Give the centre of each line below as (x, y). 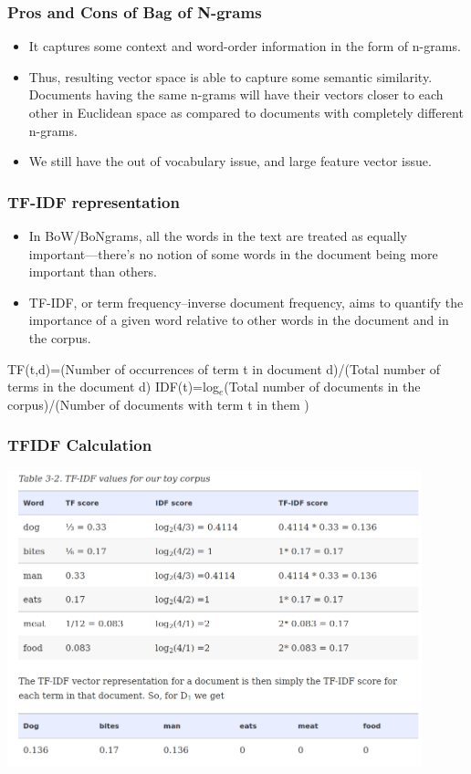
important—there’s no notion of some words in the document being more (233, 253)
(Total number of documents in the (322, 387)
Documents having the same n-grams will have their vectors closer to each (236, 94)
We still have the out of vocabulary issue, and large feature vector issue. (230, 161)
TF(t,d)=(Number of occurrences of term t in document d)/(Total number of (224, 368)
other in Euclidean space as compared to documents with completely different (246, 112)
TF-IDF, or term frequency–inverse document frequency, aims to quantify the (246, 302)
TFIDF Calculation (80, 445)
